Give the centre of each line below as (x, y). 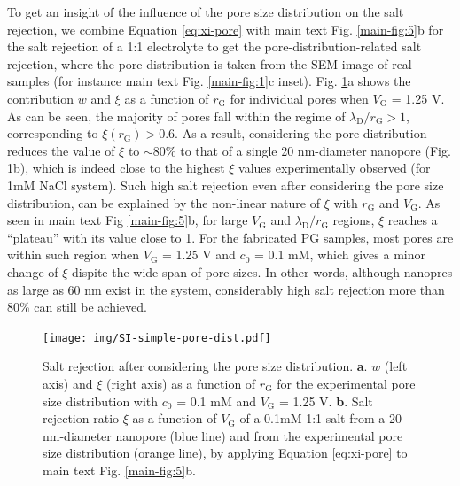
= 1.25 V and (199, 255)
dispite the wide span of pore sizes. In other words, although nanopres (262, 271)
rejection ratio (81, 418)
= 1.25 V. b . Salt (326, 401)
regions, (354, 220)
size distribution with (101, 401)
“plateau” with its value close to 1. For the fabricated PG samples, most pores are (230, 237)
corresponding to (53, 133)
